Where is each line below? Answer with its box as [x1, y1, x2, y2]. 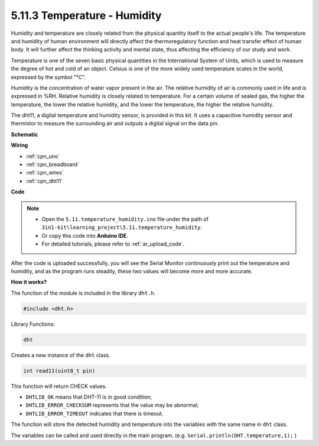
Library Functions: [11, 320, 56, 328]
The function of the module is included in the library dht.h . [11, 289, 156, 296]
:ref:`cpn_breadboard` [25, 161, 80, 168]
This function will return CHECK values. [11, 382, 108, 390]
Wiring [11, 142, 28, 149]
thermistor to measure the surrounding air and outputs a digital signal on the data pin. [11, 120, 219, 127]
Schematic [11, 131, 38, 138]
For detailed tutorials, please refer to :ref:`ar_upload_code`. [41, 240, 185, 248]
